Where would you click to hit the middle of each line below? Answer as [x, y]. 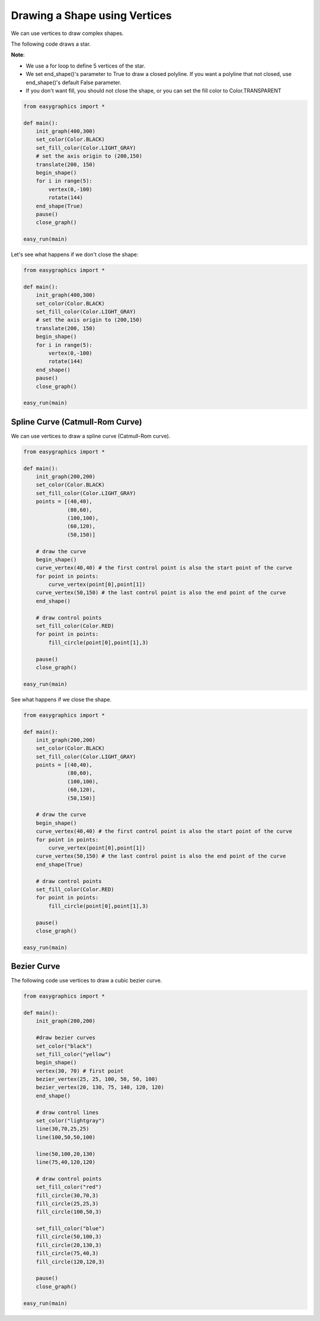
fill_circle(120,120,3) [70, 1262]
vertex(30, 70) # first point [80, 1071]
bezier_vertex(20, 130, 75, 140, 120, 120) [100, 1087]
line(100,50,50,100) [66, 1137]
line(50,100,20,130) [66, 1154]
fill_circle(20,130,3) [69, 1245]
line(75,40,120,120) [66, 1162]
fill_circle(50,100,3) [69, 1237]
